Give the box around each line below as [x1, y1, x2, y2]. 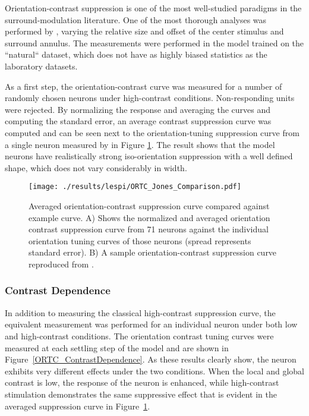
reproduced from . [29, 257, 94, 270]
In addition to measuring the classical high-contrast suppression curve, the [5, 306, 276, 319]
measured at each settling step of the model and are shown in [5, 341, 229, 354]
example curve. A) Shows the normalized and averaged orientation [29, 211, 270, 223]
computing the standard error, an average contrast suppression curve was [5, 115, 272, 127]
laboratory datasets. [5, 59, 78, 72]
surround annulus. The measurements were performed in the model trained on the [5, 36, 304, 49]
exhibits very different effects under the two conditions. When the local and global [5, 364, 304, 377]
